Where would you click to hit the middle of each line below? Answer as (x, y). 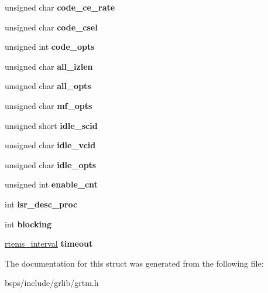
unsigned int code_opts (50, 47)
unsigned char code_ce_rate (60, 7)
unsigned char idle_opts (51, 164)
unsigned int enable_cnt (51, 184)
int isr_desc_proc (41, 204)
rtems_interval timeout (49, 243)
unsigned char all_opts (48, 86)
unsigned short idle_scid (51, 125)
